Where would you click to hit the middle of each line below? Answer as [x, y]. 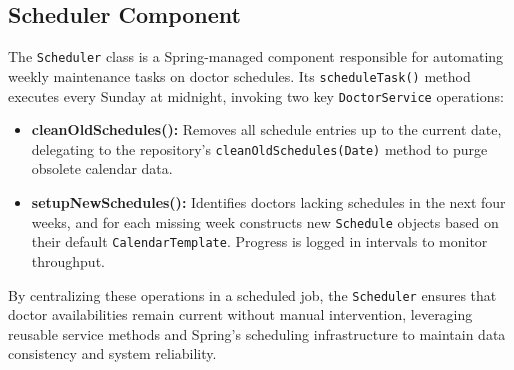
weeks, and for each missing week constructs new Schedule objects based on [265, 221]
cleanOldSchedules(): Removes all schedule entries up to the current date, [266, 129]
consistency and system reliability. [112, 353]
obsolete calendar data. [102, 168]
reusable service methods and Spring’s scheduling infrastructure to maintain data [257, 333]
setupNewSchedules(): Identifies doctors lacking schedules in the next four [268, 202]
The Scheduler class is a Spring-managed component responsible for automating [256, 56]
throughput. [68, 260]
